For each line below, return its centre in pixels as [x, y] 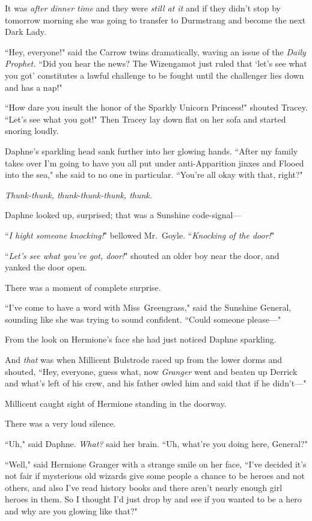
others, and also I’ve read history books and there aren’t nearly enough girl [144, 487]
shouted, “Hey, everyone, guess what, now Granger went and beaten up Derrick [151, 371]
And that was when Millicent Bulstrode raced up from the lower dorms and [143, 360]
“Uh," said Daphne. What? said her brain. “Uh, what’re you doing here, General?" [156, 444]
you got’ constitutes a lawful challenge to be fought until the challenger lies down [154, 75]
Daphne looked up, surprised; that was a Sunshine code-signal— [123, 215]
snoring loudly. [32, 131]
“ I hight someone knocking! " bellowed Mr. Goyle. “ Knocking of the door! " [140, 235]
